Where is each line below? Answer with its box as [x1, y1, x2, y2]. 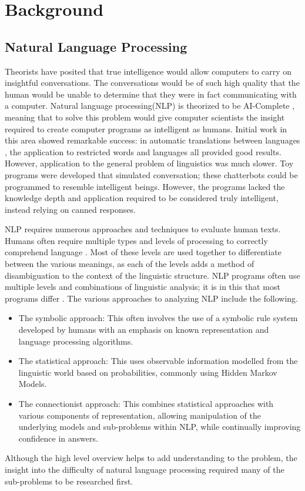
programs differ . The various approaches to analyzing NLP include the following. [5, 292, 299, 304]
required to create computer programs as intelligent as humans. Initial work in [5, 122, 287, 135]
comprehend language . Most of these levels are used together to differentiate [5, 246, 281, 258]
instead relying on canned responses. [5, 203, 136, 215]
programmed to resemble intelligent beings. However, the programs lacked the [5, 180, 285, 192]
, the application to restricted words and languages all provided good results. [5, 145, 281, 158]
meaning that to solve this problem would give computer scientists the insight [5, 111, 285, 123]
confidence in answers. [18, 432, 98, 444]
